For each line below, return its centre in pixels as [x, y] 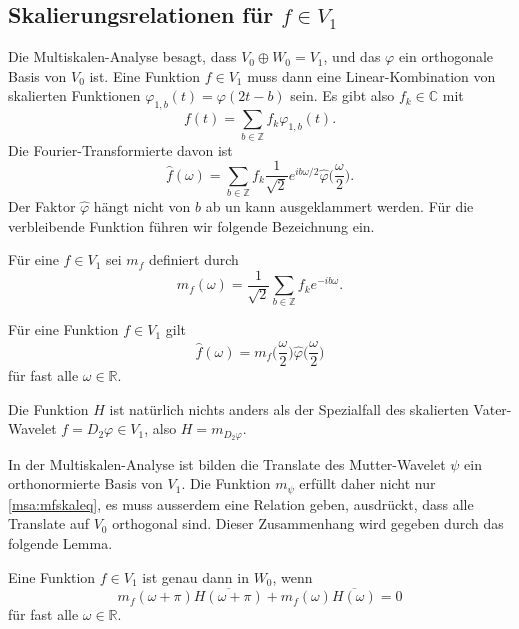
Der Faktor [42, 205]
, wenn [292, 576]
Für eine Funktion [63, 329]
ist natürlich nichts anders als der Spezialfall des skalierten [289, 408]
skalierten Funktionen [74, 95]
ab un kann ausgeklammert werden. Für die [339, 205]
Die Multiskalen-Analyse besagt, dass [122, 56]
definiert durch [193, 259]
